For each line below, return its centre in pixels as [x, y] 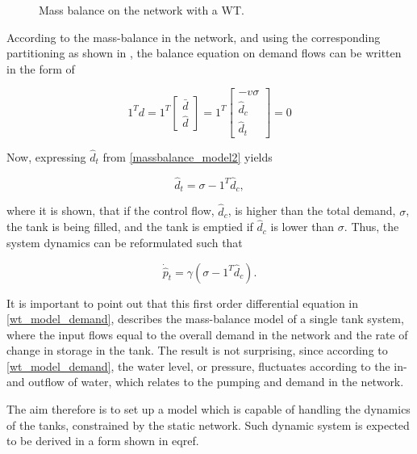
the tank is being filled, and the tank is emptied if [130, 227]
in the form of [41, 68]
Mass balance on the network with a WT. [142, 10]
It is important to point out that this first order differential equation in [183, 303]
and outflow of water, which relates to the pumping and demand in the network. [205, 382]
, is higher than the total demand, [312, 210]
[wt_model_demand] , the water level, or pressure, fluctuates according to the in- [207, 366]
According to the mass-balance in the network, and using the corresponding [194, 37]
